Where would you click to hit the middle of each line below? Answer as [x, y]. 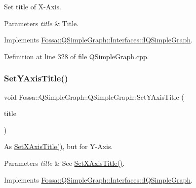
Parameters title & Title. [41, 23]
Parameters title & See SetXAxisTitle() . [64, 163]
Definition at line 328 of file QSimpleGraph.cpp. [77, 56]
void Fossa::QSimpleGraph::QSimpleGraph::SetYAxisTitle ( [94, 96]
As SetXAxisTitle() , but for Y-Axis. [59, 146]
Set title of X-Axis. [33, 6]
